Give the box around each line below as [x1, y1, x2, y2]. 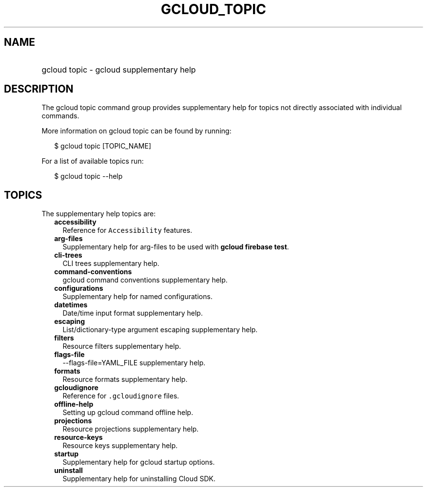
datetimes [54, 301, 88, 309]
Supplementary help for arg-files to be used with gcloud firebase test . [62, 243, 289, 251]
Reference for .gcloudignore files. [62, 392, 179, 400]
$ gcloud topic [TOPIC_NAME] [54, 142, 152, 151]
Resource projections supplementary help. [62, 425, 199, 434]
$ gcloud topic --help [54, 172, 123, 181]
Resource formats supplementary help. [62, 375, 188, 384]
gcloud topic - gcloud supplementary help [41, 64, 196, 75]
